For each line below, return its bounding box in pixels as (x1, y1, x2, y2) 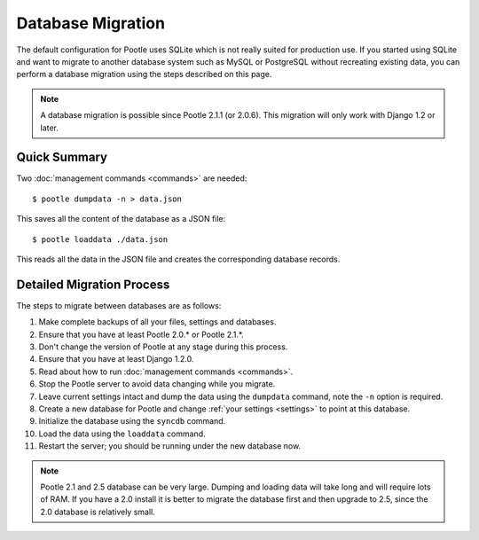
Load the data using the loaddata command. (38, 428, 206, 439)
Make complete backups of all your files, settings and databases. (38, 317, 277, 327)
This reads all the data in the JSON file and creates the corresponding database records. (16, 254, 341, 264)
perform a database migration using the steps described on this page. (16, 69, 272, 80)
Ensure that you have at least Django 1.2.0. (38, 354, 194, 364)
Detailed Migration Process (16, 277, 170, 292)
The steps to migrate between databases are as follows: (16, 300, 222, 310)
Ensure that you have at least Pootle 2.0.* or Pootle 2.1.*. (38, 329, 244, 340)
